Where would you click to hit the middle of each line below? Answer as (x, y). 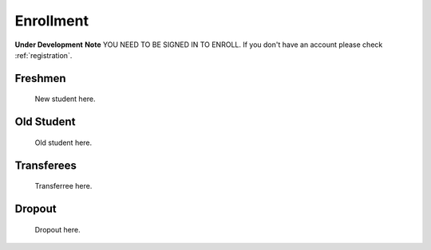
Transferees (46, 165)
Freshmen (41, 78)
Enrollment (52, 21)
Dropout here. (57, 229)
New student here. (65, 99)
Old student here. (63, 143)
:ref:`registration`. (43, 55)
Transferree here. (63, 186)
